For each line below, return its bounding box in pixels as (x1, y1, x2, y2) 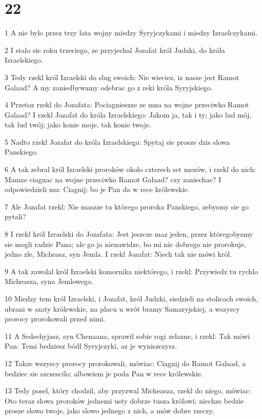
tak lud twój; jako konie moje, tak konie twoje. (5, 119, 151, 130)
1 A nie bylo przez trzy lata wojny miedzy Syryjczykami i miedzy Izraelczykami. (5, 27, 257, 38)
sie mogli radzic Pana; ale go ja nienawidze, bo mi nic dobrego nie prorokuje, (5, 238, 246, 249)
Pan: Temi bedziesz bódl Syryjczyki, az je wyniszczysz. (5, 340, 177, 351)
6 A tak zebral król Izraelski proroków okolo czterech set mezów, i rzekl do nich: (5, 164, 256, 175)
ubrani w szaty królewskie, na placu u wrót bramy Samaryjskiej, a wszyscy (5, 303, 240, 314)
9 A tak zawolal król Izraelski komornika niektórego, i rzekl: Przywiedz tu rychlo (5, 265, 258, 276)
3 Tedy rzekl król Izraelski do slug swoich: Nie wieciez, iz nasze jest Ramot (5, 71, 239, 82)
